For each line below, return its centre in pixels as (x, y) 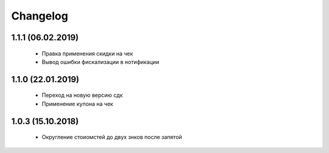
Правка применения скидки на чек (87, 53)
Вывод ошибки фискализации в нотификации (101, 62)
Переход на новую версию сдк (82, 95)
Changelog (40, 16)
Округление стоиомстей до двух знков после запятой (112, 137)
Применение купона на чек (78, 104)
